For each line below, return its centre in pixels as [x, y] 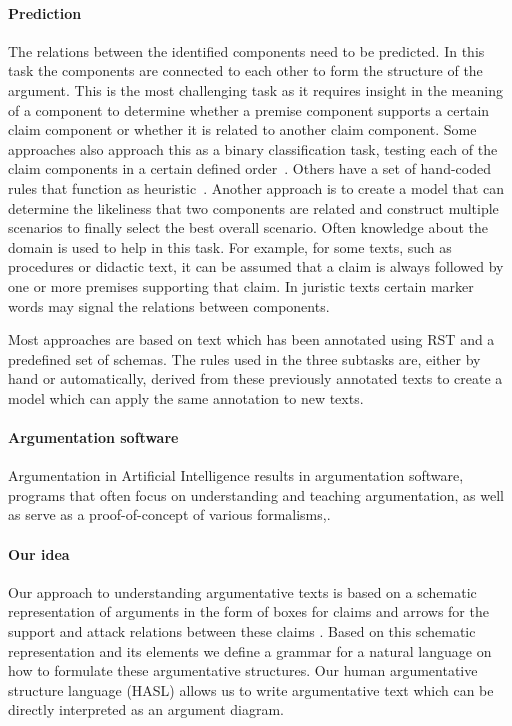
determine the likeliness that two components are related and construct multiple [253, 207]
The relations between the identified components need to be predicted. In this [246, 50]
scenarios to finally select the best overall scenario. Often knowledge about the [248, 227]
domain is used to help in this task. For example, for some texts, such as [230, 246]
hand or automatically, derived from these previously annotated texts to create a [255, 378]
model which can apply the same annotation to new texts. [186, 397]
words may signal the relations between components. [169, 305]
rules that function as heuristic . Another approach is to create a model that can [256, 187]
